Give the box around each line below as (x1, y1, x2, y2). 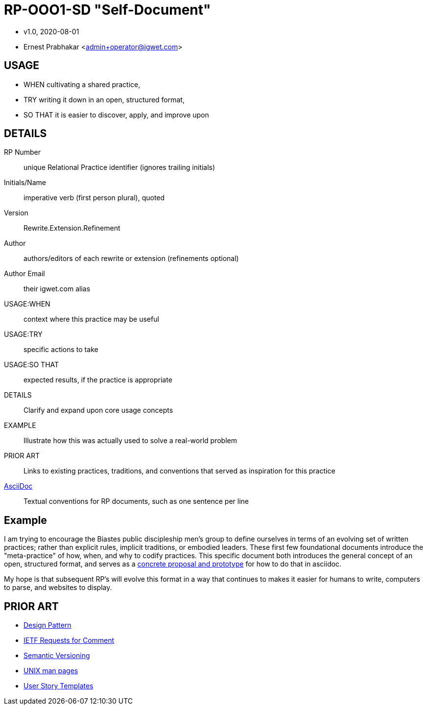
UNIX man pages (24, 666, 78, 675)
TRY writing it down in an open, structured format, (24, 95, 185, 104)
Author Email (4, 269, 45, 278)
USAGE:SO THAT (4, 360, 59, 369)
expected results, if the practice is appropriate (24, 376, 172, 384)
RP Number (4, 148, 41, 157)
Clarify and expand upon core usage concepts (24, 406, 173, 415)
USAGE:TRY (4, 330, 43, 339)
